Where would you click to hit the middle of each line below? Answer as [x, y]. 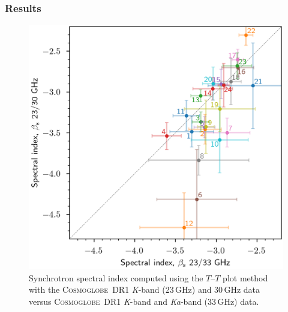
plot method [245, 277]
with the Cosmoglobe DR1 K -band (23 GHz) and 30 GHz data [145, 289]
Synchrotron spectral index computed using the [116, 277]
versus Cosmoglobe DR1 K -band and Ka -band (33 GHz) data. [144, 301]
